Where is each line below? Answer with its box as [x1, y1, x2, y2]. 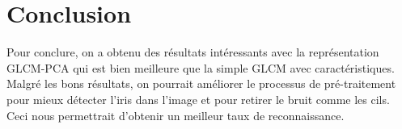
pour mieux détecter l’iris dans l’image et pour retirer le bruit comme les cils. [6, 90, 390, 107]
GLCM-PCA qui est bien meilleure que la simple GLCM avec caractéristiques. [6, 59, 395, 76]
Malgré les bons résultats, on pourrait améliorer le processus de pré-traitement [6, 75, 396, 92]
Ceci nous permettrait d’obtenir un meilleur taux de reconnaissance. [6, 106, 345, 123]
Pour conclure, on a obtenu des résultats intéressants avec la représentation [6, 44, 379, 60]
